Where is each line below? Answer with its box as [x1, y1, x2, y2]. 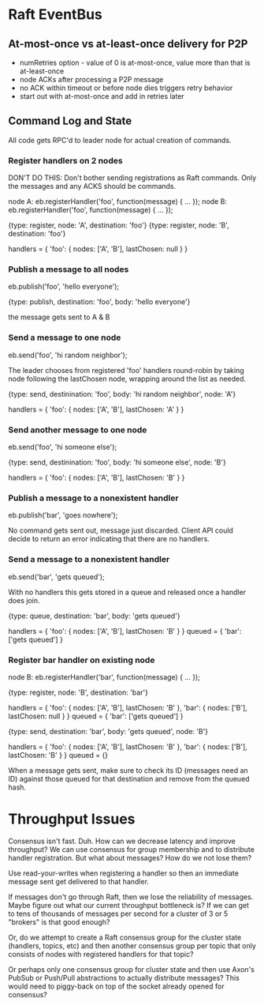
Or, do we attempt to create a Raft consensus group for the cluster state [8, 933, 242, 942]
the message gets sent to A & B [8, 312, 110, 322]
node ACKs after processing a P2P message [19, 75, 164, 84]
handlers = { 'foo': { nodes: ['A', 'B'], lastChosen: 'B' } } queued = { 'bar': [8, 626, 242, 635]
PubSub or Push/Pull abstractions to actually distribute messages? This [8, 973, 240, 982]
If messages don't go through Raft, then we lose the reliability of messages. [8, 891, 254, 902]
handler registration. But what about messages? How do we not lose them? [8, 853, 252, 862]
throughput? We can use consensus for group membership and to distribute [8, 844, 255, 854]
